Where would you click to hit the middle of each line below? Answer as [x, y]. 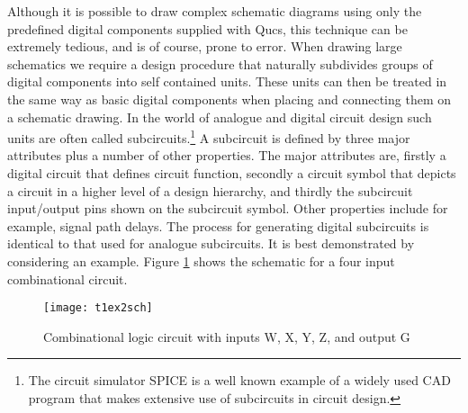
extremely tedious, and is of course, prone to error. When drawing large [205, 46]
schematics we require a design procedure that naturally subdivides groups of [220, 63]
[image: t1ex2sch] [98, 308]
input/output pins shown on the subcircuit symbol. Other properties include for [228, 208]
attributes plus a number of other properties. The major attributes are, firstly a [227, 155]
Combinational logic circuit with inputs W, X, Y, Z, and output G [227, 336]
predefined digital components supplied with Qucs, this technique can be [207, 28]
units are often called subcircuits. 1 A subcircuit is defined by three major [209, 136]
